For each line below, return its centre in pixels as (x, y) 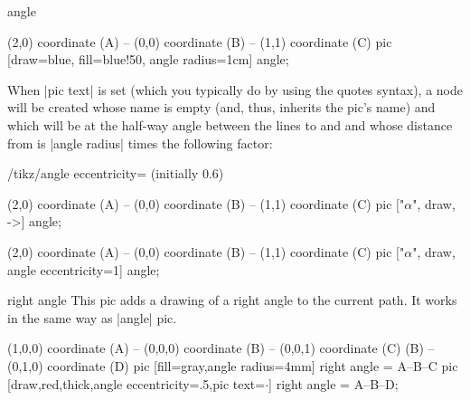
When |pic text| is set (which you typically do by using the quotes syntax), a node (235, 89)
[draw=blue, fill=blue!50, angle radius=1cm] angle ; (148, 59)
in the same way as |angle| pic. (92, 317)
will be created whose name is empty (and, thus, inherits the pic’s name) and (221, 107)
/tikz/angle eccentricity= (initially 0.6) (116, 173)
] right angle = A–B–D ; (334, 383)
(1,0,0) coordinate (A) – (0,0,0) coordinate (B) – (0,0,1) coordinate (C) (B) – (221, 348)
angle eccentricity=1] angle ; (84, 269)
